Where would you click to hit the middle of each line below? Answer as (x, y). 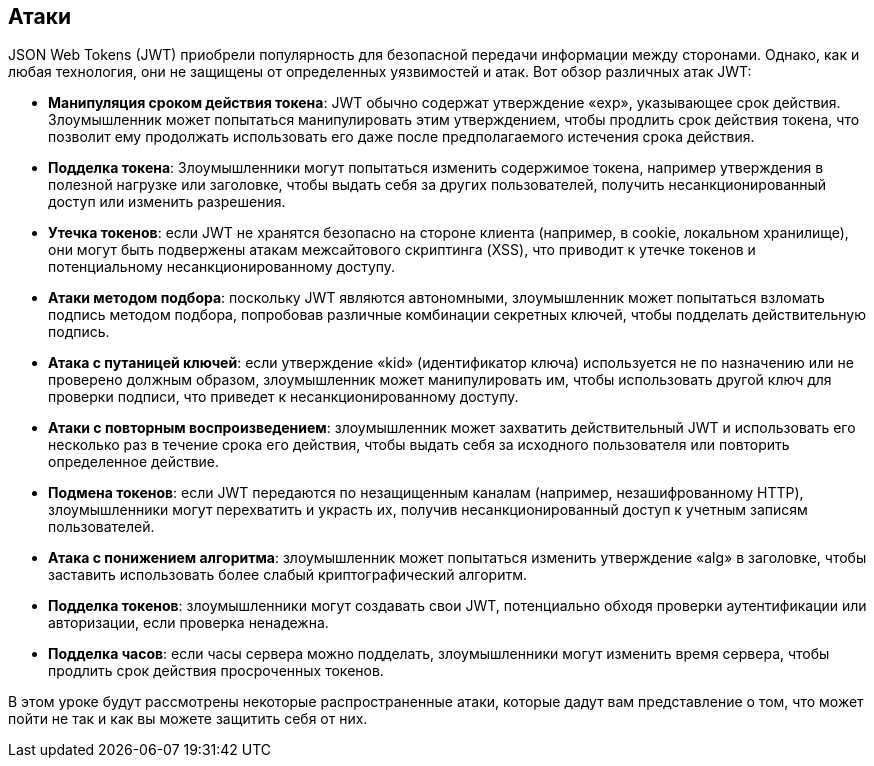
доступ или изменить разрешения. (167, 202)
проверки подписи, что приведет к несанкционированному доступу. (283, 397)
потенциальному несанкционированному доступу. (222, 267)
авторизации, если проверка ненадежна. (188, 623)
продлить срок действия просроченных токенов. (216, 671)
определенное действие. (134, 462)
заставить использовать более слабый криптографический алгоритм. (288, 575)
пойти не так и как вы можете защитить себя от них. (188, 719)
